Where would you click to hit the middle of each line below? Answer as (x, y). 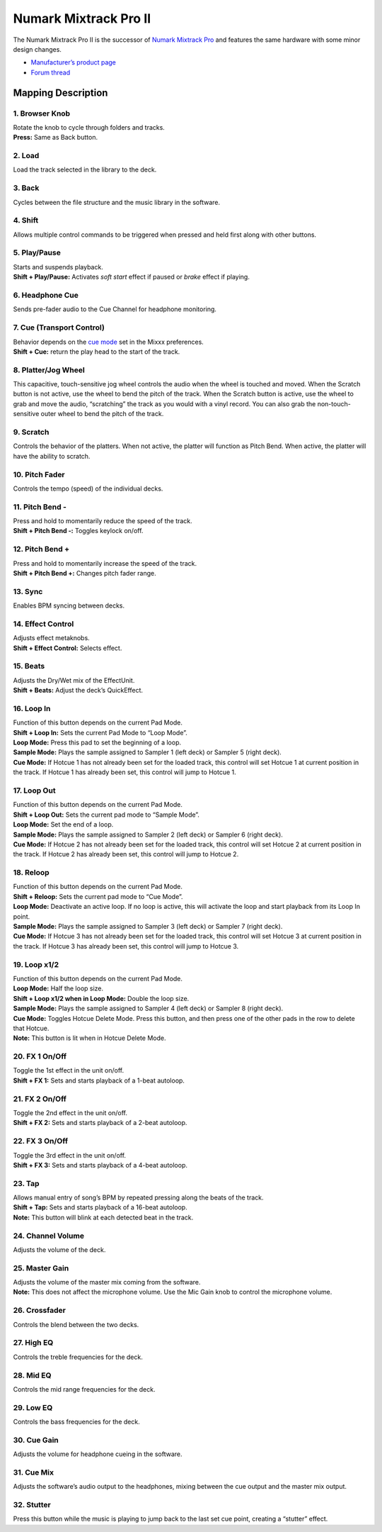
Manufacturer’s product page (74, 62)
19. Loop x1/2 (36, 964)
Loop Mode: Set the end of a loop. (63, 824)
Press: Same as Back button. (56, 138)
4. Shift (26, 220)
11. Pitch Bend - (40, 507)
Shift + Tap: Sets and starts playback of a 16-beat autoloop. (100, 1207)
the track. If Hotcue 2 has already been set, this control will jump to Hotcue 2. (126, 854)
